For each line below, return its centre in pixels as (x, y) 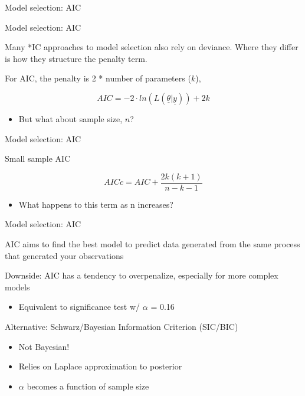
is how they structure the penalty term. (76, 58)
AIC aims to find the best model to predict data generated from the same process (152, 244)
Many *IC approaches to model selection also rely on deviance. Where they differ (152, 47)
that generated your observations (64, 255)
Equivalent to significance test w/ (79, 307)
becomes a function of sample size (88, 386)
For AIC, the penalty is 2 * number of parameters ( (98, 78)
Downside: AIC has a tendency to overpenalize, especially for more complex (142, 275)
